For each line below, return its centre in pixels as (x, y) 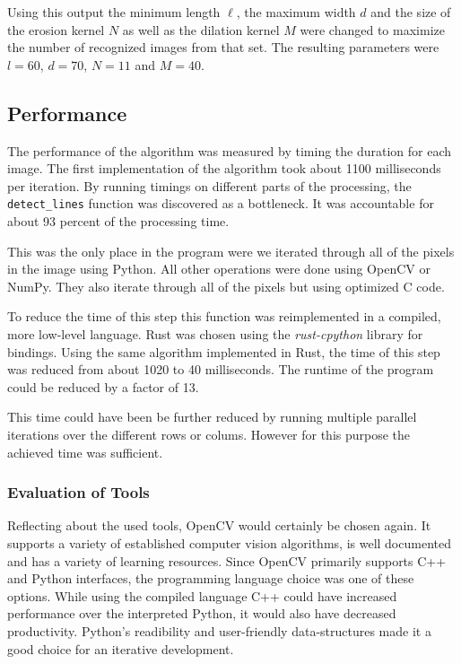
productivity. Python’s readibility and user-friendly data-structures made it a (219, 630)
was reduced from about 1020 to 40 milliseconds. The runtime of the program (221, 369)
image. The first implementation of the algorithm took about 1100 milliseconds (224, 168)
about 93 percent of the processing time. (118, 221)
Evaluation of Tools (78, 492)
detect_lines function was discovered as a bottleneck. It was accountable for (221, 203)
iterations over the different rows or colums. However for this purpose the (209, 434)
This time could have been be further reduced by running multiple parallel (212, 417)
